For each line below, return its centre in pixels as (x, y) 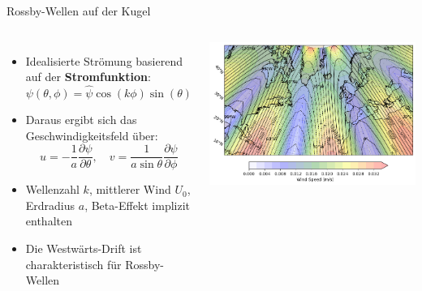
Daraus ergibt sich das (81, 119)
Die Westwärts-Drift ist (84, 248)
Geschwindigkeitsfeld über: (92, 135)
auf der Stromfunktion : (88, 77)
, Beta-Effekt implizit (138, 205)
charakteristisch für (73, 264)
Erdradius (50, 205)
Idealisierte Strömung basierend (104, 60)
